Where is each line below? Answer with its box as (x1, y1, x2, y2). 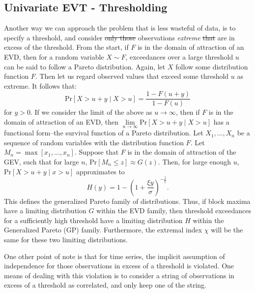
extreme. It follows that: (4, 80, 77, 91)
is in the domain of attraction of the (127, 147, 236, 157)
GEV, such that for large (4, 157, 79, 167)
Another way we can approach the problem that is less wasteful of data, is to (4, 23, 236, 33)
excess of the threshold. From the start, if (4, 42, 129, 52)
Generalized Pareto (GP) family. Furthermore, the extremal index (4, 225, 202, 235)
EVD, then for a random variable (4, 51, 104, 62)
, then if (175, 107, 200, 117)
